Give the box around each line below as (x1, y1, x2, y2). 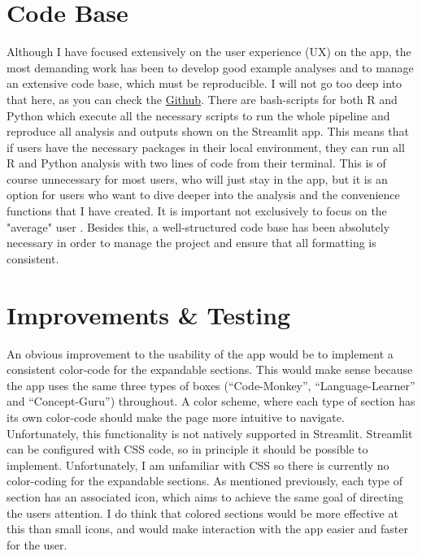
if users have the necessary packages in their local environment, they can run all (7, 138, 405, 155)
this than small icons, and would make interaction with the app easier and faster (7, 520, 409, 537)
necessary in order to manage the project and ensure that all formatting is (7, 234, 376, 251)
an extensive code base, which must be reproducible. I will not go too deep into (7, 75, 402, 92)
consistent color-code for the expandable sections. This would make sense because (7, 361, 413, 378)
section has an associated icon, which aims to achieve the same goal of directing (7, 488, 404, 505)
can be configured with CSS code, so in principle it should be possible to (7, 441, 368, 458)
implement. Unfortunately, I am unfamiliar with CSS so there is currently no (7, 456, 389, 473)
